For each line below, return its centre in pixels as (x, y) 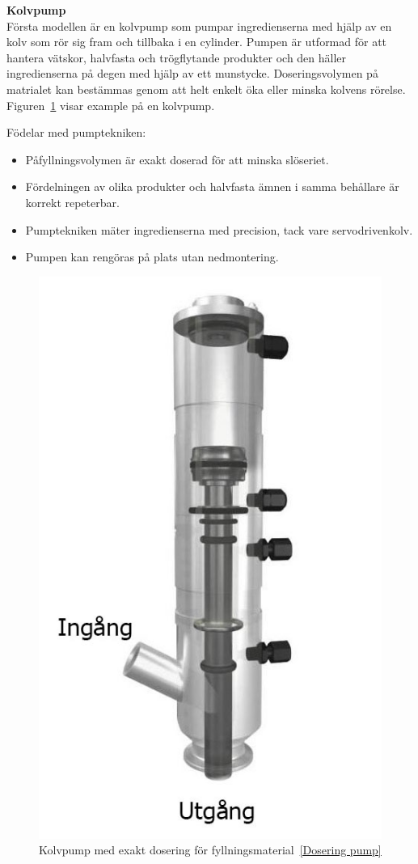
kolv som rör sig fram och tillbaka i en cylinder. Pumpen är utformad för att (197, 42)
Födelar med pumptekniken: (76, 132)
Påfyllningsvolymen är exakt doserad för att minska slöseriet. (177, 159)
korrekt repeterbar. (72, 202)
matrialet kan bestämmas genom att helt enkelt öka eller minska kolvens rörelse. (206, 89)
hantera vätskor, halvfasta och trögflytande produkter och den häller (177, 57)
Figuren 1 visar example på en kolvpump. (111, 105)
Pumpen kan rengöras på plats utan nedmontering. (152, 257)
